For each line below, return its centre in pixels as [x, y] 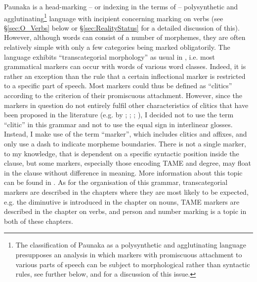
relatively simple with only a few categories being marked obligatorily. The [117, 47]
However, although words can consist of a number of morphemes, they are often [125, 37]
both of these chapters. [39, 221]
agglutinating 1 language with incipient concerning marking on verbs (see [114, 17]
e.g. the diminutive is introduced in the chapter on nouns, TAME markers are [122, 201]
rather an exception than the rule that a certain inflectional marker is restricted [125, 76]
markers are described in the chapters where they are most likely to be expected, [126, 192]
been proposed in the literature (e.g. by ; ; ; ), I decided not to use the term [119, 115]
